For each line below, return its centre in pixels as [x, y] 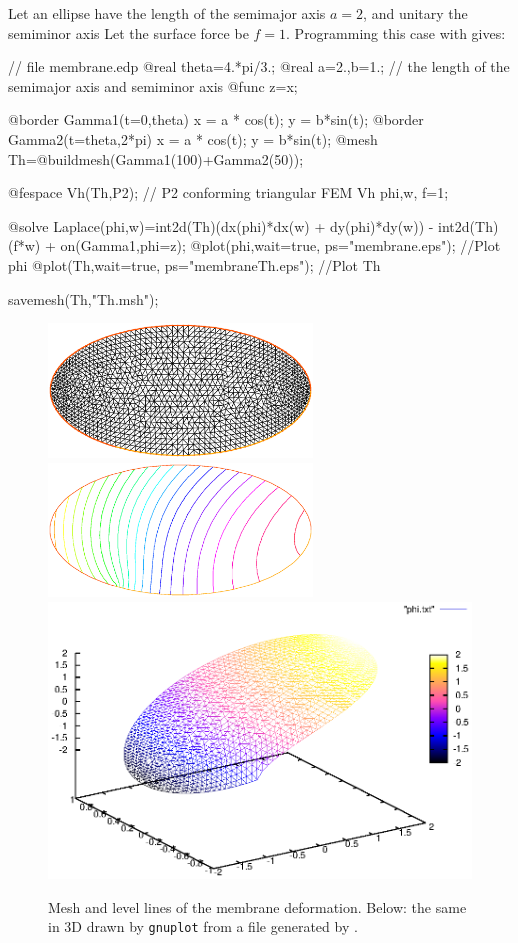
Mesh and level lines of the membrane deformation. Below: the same [257, 906]
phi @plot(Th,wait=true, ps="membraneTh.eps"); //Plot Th [194, 264]
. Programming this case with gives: [396, 32]
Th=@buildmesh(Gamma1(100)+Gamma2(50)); [156, 158]
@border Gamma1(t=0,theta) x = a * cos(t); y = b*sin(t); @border [216, 119]
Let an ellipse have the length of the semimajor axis [167, 13]
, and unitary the [415, 13]
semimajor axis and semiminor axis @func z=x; [153, 85]
